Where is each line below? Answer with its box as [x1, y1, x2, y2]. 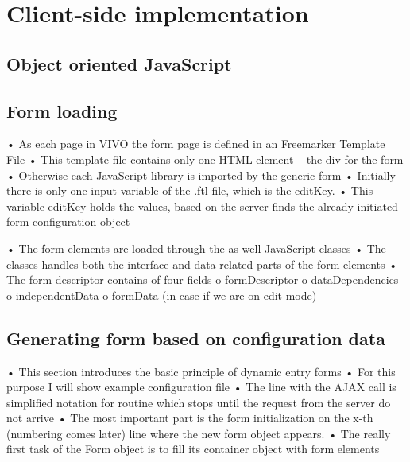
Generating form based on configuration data [6, 325, 385, 350]
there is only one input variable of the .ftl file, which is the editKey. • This [6, 182, 373, 199]
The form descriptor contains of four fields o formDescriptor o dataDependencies [6, 271, 399, 288]
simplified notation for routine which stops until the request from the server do [6, 394, 391, 410]
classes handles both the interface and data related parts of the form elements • [6, 255, 398, 272]
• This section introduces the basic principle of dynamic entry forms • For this [6, 363, 396, 379]
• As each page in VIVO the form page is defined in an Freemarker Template [6, 135, 385, 152]
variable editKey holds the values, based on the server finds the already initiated [6, 197, 398, 214]
